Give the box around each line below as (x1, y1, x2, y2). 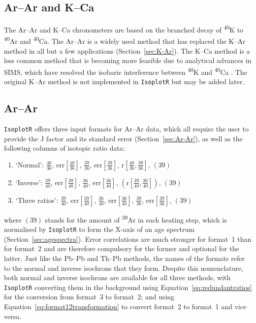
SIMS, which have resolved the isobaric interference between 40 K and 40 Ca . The (4, 65, 247, 77)
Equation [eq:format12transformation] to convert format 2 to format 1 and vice (4, 301, 247, 311)
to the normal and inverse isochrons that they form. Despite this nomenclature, (4, 262, 244, 273)
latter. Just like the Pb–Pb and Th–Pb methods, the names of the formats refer (4, 253, 245, 263)
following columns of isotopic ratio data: (4, 143, 125, 153)
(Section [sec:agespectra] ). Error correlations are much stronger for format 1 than (4, 233, 252, 244)
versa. (4, 311, 22, 321)
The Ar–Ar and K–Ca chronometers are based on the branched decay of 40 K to (4, 23, 244, 34)
